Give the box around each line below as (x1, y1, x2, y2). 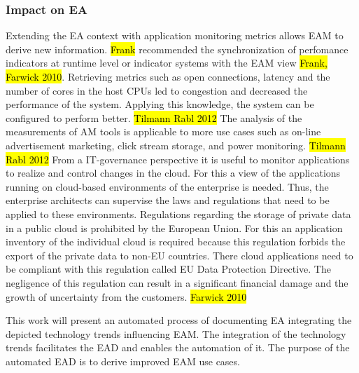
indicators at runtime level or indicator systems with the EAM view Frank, (6, 55, 328, 70)
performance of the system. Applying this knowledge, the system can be (6, 97, 314, 111)
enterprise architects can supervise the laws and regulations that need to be (6, 193, 330, 208)
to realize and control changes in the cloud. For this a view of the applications (6, 165, 341, 180)
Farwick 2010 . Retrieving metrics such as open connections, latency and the (6, 69, 330, 83)
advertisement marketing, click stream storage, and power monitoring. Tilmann (6, 137, 346, 152)
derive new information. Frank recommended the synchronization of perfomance (6, 41, 349, 56)
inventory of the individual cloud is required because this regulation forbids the (6, 234, 346, 249)
